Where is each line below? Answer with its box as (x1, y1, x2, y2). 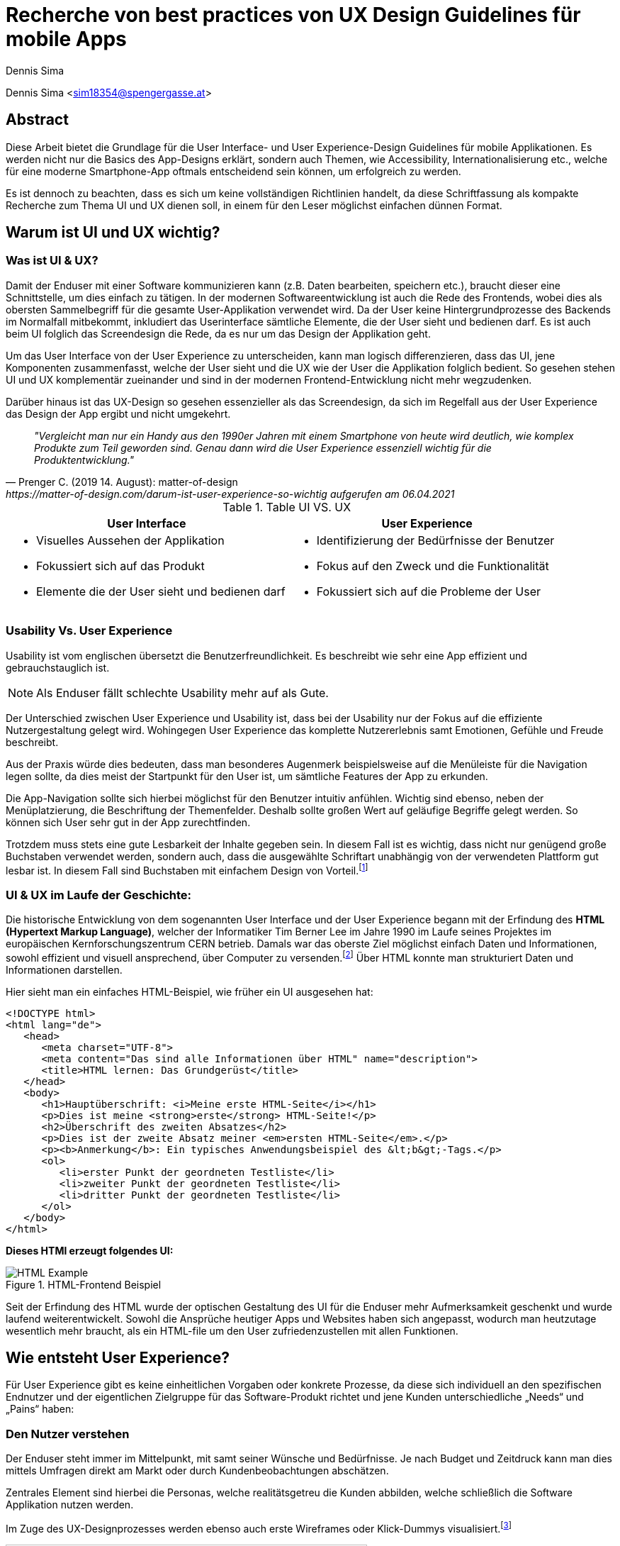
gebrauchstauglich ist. (6, 661, 110, 674)
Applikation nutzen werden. (6, 1498, 134, 1511)
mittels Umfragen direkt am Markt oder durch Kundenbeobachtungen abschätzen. (6, 1464, 389, 1477)
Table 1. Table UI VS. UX (222, 499, 351, 514)
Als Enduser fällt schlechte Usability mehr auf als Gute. (36, 685, 329, 700)
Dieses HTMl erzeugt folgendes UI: (6, 1244, 174, 1257)
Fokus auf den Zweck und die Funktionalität (316, 558, 549, 573)
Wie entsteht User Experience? (6, 1349, 230, 1367)
